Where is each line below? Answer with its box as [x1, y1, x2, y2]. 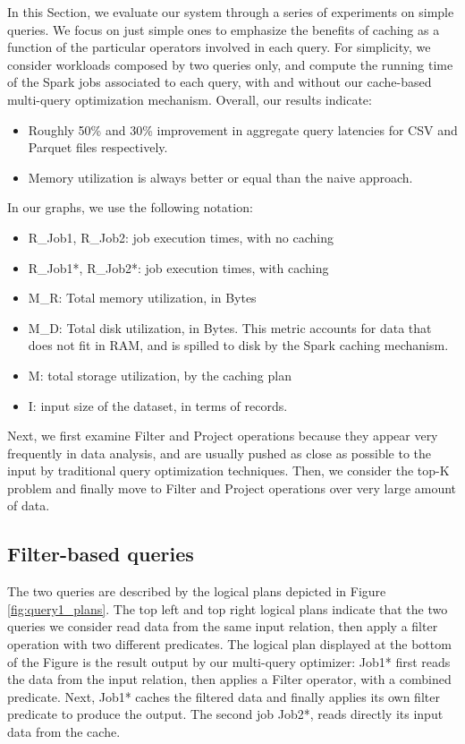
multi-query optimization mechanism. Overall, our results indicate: [7, 90, 372, 108]
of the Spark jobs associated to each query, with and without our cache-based [7, 73, 432, 91]
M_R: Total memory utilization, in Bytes [28, 288, 257, 307]
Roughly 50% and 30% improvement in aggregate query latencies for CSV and [28, 120, 458, 139]
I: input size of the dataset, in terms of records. [28, 396, 288, 415]
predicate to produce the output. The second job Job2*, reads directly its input [7, 705, 444, 723]
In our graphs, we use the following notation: [7, 198, 253, 217]
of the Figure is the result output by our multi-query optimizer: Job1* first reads [7, 652, 451, 671]
